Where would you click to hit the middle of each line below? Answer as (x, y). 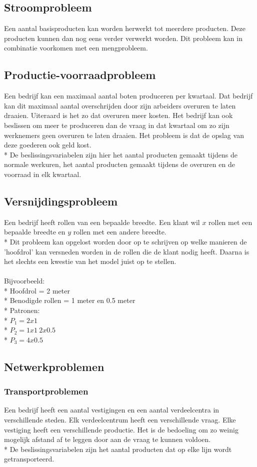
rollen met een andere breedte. (120, 232)
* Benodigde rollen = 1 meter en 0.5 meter (70, 300)
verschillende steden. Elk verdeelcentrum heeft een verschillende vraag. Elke (120, 420)
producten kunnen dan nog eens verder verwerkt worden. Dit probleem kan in (123, 38)
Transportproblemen (46, 391)
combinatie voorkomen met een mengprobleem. (76, 48)
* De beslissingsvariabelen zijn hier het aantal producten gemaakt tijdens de (121, 154)
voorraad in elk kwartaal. (43, 174)
